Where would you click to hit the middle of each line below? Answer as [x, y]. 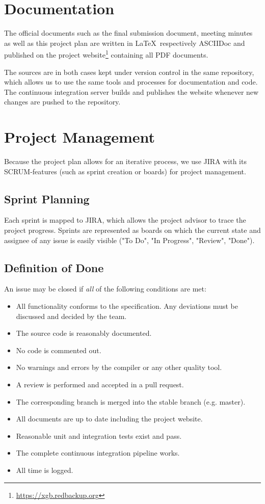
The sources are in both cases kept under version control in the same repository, [129, 72]
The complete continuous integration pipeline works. [98, 453]
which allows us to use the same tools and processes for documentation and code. [131, 82]
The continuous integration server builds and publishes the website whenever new [131, 91]
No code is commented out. [59, 350]
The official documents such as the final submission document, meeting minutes [128, 33]
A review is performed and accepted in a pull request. [100, 384]
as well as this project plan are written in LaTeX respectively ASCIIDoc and [125, 43]
